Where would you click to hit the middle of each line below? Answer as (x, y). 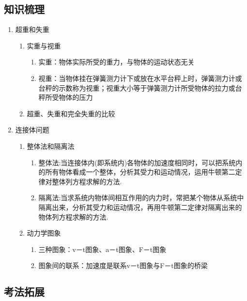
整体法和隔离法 (51, 146)
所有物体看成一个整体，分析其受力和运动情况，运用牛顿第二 (140, 172)
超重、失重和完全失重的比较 (71, 113)
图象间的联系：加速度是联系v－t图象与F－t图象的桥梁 (123, 265)
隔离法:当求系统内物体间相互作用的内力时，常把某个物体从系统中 (141, 198)
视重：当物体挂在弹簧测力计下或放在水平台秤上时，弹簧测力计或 (140, 78)
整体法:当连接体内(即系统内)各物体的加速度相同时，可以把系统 (137, 162)
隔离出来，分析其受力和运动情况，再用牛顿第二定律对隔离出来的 (140, 207)
